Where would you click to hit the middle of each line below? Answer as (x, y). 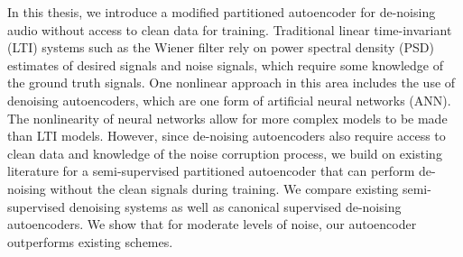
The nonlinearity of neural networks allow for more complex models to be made (227, 118)
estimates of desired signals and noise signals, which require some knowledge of (225, 64)
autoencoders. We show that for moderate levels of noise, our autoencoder (212, 224)
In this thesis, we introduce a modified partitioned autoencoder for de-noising (222, 12)
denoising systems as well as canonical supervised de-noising (235, 206)
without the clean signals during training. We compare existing (224, 188)
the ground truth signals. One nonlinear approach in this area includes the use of (231, 83)
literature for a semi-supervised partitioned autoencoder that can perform (211, 171)
